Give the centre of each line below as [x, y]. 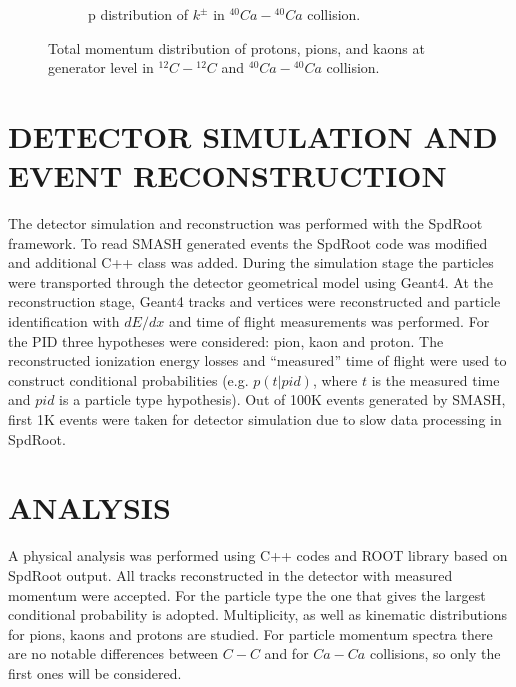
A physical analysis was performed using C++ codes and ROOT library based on [258, 555]
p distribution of [138, 14]
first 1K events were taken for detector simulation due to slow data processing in [255, 419]
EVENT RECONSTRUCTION [227, 175]
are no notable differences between [113, 653]
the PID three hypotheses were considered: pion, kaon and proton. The [226, 340]
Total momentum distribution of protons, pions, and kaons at [236, 47]
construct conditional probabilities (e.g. [128, 379]
